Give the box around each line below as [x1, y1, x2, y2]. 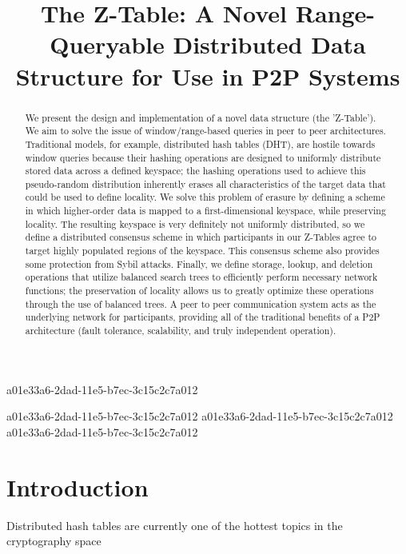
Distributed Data [173, 28, 366, 61]
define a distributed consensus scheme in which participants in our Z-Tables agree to [25, 230, 377, 244]
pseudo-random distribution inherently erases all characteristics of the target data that [25, 177, 386, 190]
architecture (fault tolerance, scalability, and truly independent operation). [25, 324, 336, 337]
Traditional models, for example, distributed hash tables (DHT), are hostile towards [25, 137, 376, 150]
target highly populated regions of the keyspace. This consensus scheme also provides [25, 244, 380, 257]
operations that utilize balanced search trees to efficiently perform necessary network [25, 270, 378, 284]
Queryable [50, 28, 165, 61]
